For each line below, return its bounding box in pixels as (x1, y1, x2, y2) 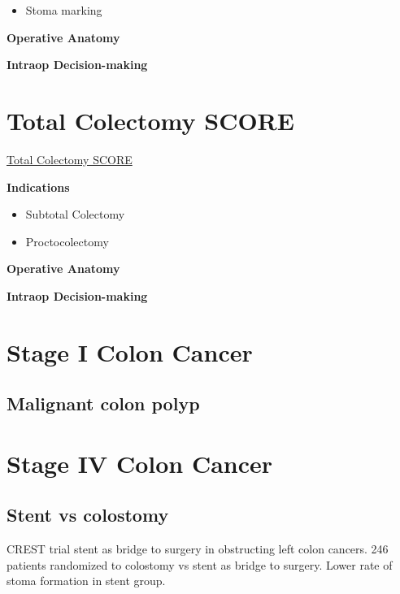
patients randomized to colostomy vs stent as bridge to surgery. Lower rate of (7, 556, 393, 573)
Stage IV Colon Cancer (7, 446, 273, 479)
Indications (7, 178, 70, 195)
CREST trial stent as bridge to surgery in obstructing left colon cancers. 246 (7, 540, 389, 557)
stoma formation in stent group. (7, 572, 166, 589)
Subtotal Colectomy (25, 206, 125, 223)
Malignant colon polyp (7, 391, 200, 416)
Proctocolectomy (25, 232, 109, 249)
